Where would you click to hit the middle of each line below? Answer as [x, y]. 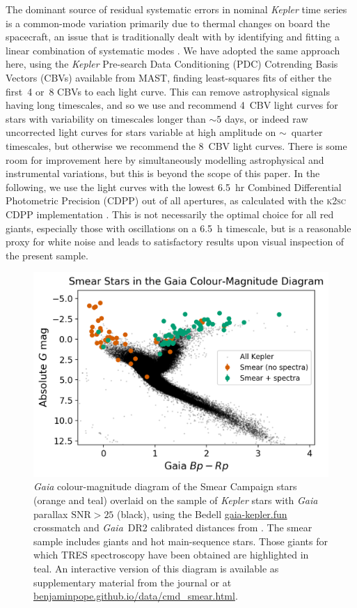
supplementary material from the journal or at [133, 582]
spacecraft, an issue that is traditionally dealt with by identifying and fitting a [173, 37]
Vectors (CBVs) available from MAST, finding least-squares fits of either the [169, 77]
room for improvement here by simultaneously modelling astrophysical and [165, 159]
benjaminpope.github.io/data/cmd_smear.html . [136, 596]
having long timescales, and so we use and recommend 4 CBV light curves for [172, 105]
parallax [51, 514]
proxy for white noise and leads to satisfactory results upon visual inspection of [175, 242]
